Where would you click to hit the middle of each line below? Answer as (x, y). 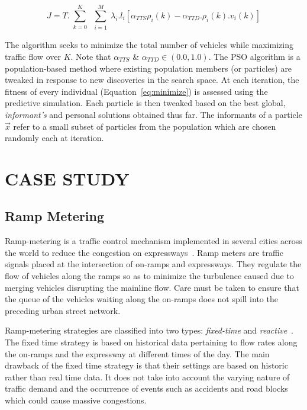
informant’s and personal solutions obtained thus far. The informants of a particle (153, 114)
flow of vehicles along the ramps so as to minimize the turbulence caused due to (149, 276)
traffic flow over (33, 56)
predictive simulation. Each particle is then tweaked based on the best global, (145, 103)
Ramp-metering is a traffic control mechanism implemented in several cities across (153, 241)
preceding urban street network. (63, 310)
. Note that (91, 56)
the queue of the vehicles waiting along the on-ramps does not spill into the (141, 299)
